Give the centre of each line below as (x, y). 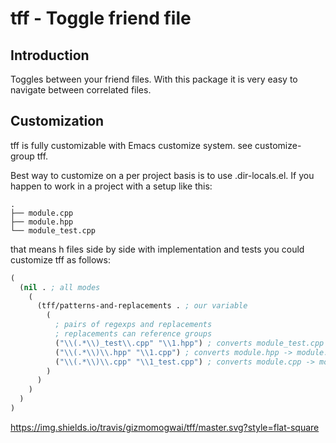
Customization (57, 121)
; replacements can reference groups (133, 334)
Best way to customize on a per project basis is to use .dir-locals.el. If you (162, 175)
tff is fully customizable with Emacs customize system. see (131, 145)
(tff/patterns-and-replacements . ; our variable (142, 306)
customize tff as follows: (60, 259)
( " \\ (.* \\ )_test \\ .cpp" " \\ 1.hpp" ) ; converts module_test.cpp (189, 343)
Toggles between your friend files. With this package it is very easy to (154, 79)
